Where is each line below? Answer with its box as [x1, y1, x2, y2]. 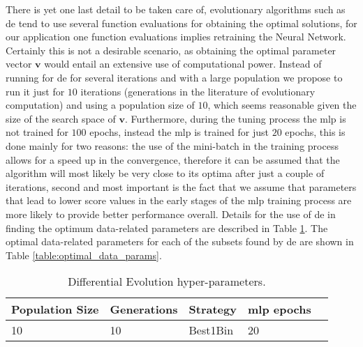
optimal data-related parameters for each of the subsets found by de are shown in [6, 234, 354, 249]
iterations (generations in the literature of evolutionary [80, 84, 316, 98]
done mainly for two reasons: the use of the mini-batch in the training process [6, 138, 339, 153]
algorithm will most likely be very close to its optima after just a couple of [6, 166, 325, 180]
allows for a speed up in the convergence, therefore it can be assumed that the [6, 152, 340, 167]
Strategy [188, 301, 237, 318]
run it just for [6, 84, 65, 98]
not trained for [6, 125, 68, 139]
